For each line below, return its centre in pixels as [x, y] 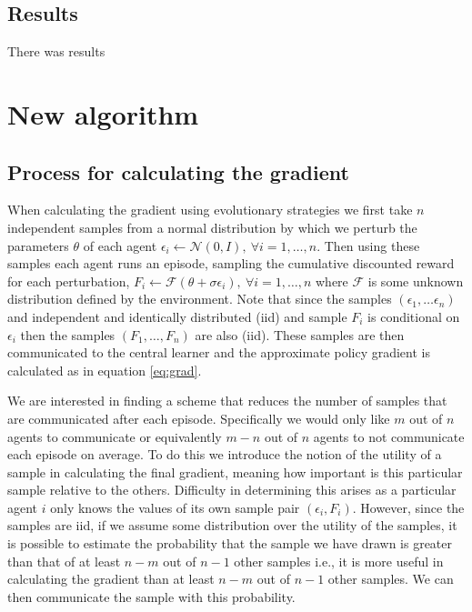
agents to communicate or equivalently [115, 436]
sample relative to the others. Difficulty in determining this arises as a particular [232, 490]
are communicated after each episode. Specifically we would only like [199, 418]
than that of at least [64, 561]
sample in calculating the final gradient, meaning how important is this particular [235, 472]
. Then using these [368, 245]
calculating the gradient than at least [111, 579]
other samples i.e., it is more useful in [339, 561]
